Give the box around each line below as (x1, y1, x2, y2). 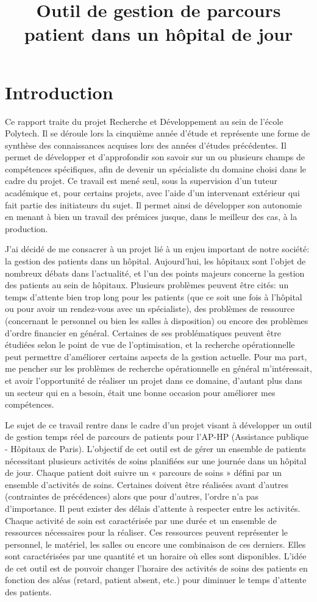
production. (5, 222, 48, 235)
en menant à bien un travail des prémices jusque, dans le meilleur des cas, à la (5, 210, 297, 223)
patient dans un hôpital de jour (24, 21, 293, 46)
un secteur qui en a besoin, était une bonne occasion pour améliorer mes (5, 386, 276, 398)
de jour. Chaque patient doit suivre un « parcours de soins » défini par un (5, 466, 282, 479)
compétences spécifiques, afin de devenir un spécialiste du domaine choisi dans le (5, 162, 307, 175)
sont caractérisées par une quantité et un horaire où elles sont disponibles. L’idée (5, 550, 307, 562)
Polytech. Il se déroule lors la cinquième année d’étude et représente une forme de (5, 127, 310, 140)
